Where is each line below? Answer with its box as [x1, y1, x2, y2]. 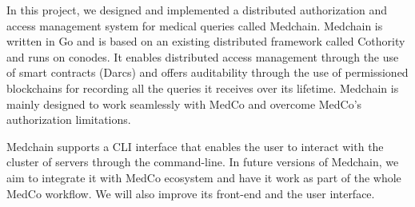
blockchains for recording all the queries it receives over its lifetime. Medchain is [6, 79, 399, 96]
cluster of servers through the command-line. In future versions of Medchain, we [6, 153, 399, 170]
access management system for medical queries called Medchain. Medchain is [6, 17, 383, 34]
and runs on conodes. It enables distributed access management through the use [6, 48, 399, 65]
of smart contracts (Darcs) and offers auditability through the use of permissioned [6, 64, 409, 81]
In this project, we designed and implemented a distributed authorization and [6, 2, 387, 18]
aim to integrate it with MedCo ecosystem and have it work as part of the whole [6, 169, 401, 185]
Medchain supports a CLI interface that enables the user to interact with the [6, 137, 384, 154]
